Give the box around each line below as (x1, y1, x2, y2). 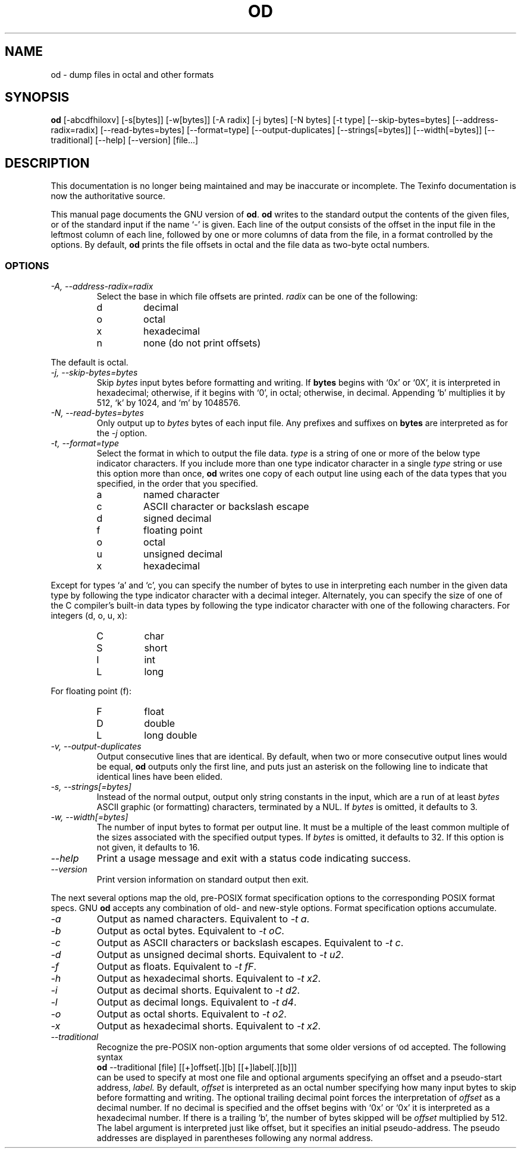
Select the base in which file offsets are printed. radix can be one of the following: (96, 291, 418, 302)
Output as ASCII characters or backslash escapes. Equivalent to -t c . (96, 937, 404, 949)
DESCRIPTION (5, 155, 90, 171)
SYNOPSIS (5, 90, 70, 105)
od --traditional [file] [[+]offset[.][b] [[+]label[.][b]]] (96, 1062, 297, 1073)
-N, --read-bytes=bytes (51, 408, 144, 418)
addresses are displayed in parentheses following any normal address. (96, 1133, 374, 1143)
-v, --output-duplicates (51, 741, 142, 752)
